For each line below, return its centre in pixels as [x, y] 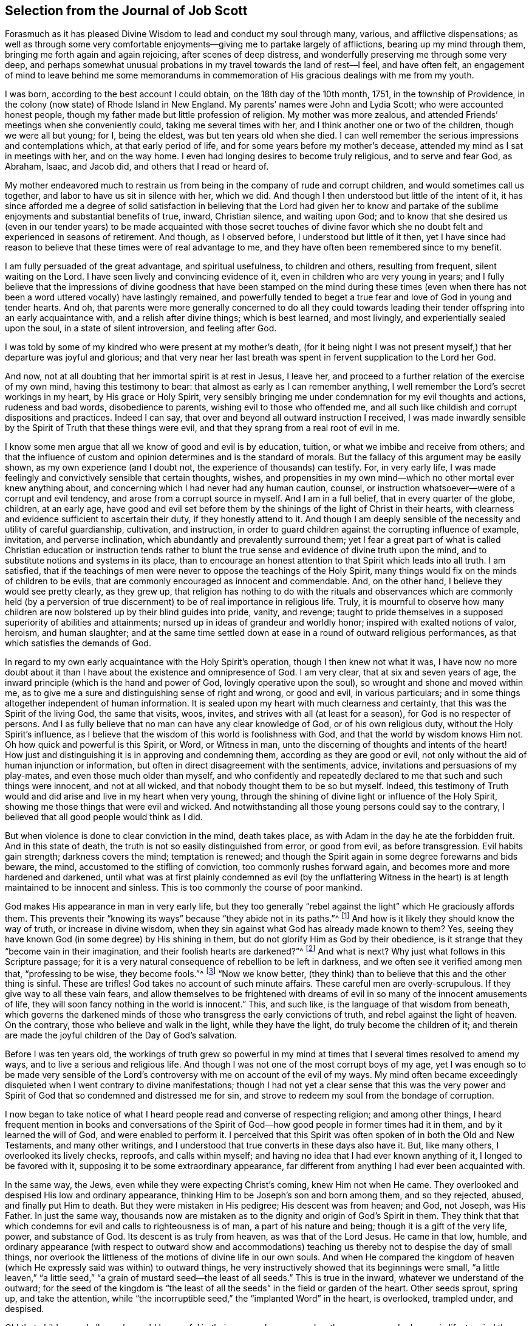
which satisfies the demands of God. [78, 643]
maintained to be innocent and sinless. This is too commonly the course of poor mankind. [184, 888]
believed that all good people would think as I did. [104, 817]
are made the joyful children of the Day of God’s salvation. [121, 1035]
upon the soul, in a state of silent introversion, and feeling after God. [141, 328]
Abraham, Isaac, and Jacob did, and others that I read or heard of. [137, 167]
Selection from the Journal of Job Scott [126, 11]
